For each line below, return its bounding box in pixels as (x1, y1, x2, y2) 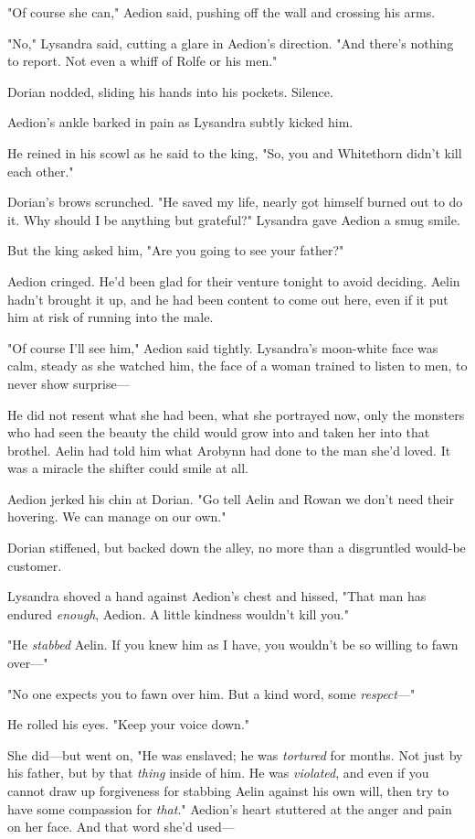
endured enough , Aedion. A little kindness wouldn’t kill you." (7, 604, 349, 623)
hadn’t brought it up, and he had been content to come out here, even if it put (7, 289, 449, 308)
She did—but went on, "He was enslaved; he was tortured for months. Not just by (7, 745, 463, 764)
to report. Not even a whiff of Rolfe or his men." (7, 51, 278, 70)
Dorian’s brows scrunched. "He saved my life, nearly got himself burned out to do (7, 192, 463, 211)
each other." (7, 161, 74, 180)
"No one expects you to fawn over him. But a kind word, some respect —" (7, 683, 416, 703)
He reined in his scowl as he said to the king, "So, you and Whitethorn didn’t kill (7, 143, 462, 162)
